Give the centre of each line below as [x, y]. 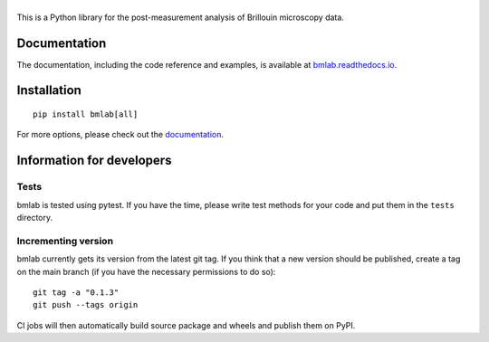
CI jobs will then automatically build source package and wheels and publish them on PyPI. [186, 325]
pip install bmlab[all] [86, 114]
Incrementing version [65, 241]
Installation [49, 90]
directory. [35, 218]
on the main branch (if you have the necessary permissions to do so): [146, 271]
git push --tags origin [86, 305]
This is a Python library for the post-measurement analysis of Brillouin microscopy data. [180, 17]
